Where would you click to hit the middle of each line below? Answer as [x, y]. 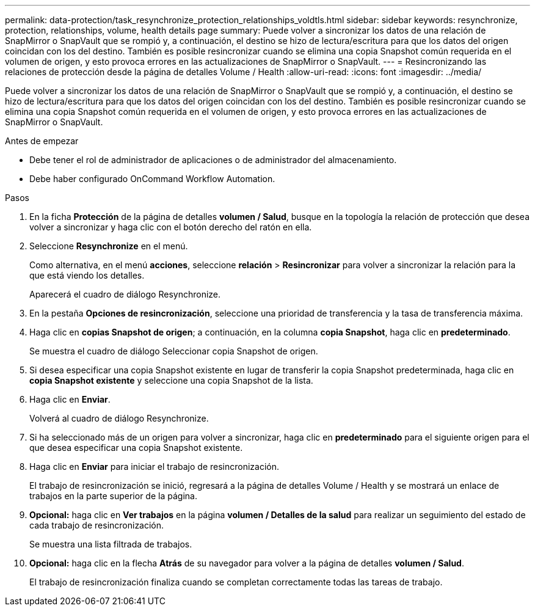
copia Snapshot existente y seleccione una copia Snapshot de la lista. [171, 380]
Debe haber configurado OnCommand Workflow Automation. [152, 179]
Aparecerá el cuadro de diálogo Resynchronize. [125, 294]
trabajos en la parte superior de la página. [113, 496]
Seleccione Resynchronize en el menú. [109, 246]
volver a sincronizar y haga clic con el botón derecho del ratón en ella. [171, 227]
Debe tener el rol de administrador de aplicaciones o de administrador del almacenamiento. [213, 160]
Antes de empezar [42, 141]
